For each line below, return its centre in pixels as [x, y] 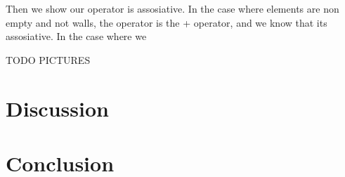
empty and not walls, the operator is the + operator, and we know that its [167, 22]
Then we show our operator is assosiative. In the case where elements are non [172, 9]
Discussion [57, 108]
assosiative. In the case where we [76, 36]
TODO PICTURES [48, 59]
